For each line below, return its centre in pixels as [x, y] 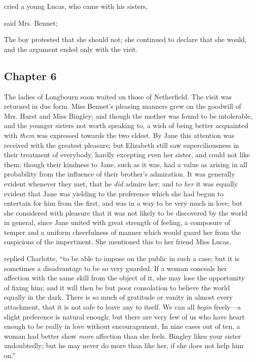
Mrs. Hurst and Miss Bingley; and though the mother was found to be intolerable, [128, 115]
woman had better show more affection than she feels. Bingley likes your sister [123, 336]
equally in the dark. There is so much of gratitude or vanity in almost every [118, 297]
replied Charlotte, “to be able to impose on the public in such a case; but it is [122, 258]
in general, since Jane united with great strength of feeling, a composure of [117, 222]
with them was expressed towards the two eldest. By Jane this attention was [119, 135]
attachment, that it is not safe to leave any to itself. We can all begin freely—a [123, 307]
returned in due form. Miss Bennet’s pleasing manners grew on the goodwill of [123, 106]
